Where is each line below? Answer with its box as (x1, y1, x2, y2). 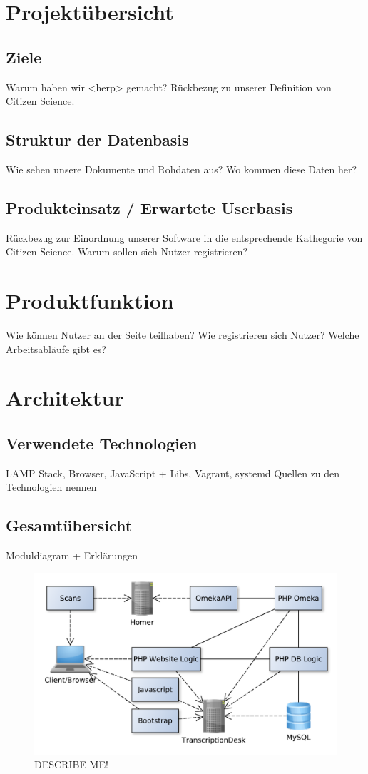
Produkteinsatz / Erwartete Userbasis (6, 196, 293, 218)
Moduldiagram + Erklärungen (6, 548, 138, 563)
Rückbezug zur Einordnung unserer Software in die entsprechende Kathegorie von (6, 230, 363, 245)
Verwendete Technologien (6, 432, 198, 454)
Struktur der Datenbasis (6, 128, 189, 151)
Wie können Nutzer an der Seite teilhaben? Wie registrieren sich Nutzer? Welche (6, 327, 359, 342)
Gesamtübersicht (6, 514, 133, 536)
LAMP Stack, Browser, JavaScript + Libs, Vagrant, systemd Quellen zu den (6, 465, 340, 480)
